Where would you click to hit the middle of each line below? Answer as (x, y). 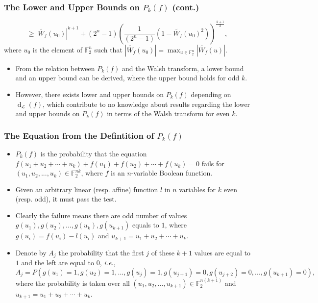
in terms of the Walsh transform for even (168, 114)
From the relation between (55, 68)
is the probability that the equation (94, 153)
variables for (197, 189)
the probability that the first (101, 252)
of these (163, 252)
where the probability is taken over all (73, 283)
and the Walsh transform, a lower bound (183, 68)
